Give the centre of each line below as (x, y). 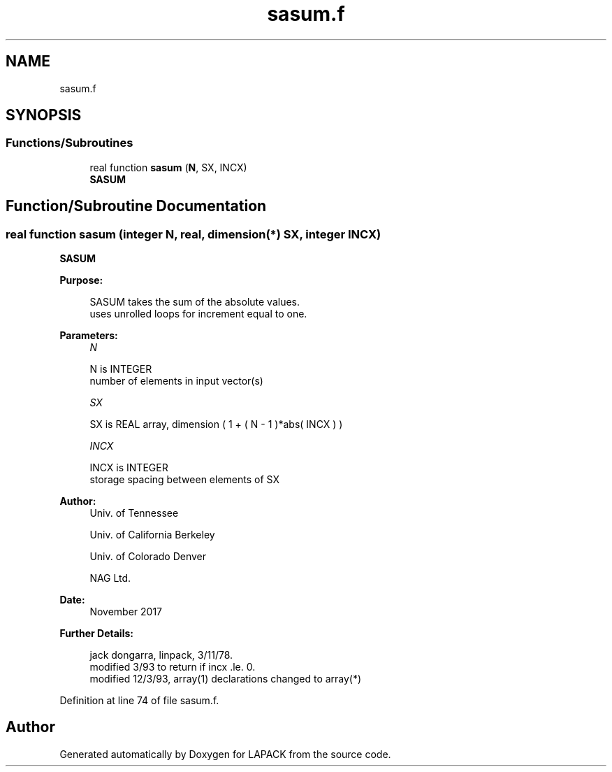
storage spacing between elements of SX (184, 480)
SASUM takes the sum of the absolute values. (195, 302)
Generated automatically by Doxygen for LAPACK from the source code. (225, 754)
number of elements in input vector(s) (176, 381)
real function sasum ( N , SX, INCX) (168, 167)
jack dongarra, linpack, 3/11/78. (161, 655)
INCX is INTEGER (129, 468)
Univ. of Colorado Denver (148, 557)
